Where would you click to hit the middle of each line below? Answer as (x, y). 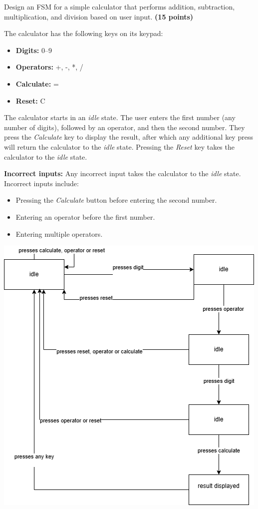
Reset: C (30, 100)
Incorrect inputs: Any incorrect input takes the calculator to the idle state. (123, 173)
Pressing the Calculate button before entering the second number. (116, 200)
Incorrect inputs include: (41, 183)
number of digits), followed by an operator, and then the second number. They (125, 127)
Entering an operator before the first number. (85, 216)
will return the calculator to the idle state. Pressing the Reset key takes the (119, 146)
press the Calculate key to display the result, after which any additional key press (129, 137)
